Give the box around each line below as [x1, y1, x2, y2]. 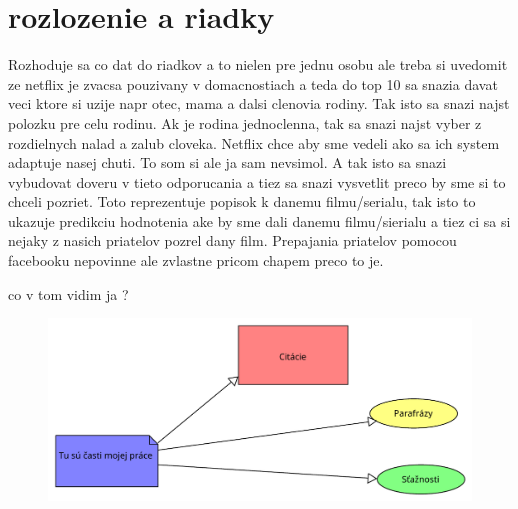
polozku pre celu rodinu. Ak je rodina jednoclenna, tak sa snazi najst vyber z [8, 112, 482, 133]
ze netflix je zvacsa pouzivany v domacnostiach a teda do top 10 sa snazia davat [8, 73, 498, 94]
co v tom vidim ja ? [8, 283, 129, 304]
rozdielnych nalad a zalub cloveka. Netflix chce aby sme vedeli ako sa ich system [8, 132, 500, 153]
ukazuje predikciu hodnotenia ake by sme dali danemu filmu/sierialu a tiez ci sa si [8, 210, 511, 231]
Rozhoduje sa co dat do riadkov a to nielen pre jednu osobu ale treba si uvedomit [8, 54, 508, 75]
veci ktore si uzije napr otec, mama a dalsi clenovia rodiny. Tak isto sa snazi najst [8, 93, 510, 114]
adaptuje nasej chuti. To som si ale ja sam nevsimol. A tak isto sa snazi [8, 152, 447, 173]
